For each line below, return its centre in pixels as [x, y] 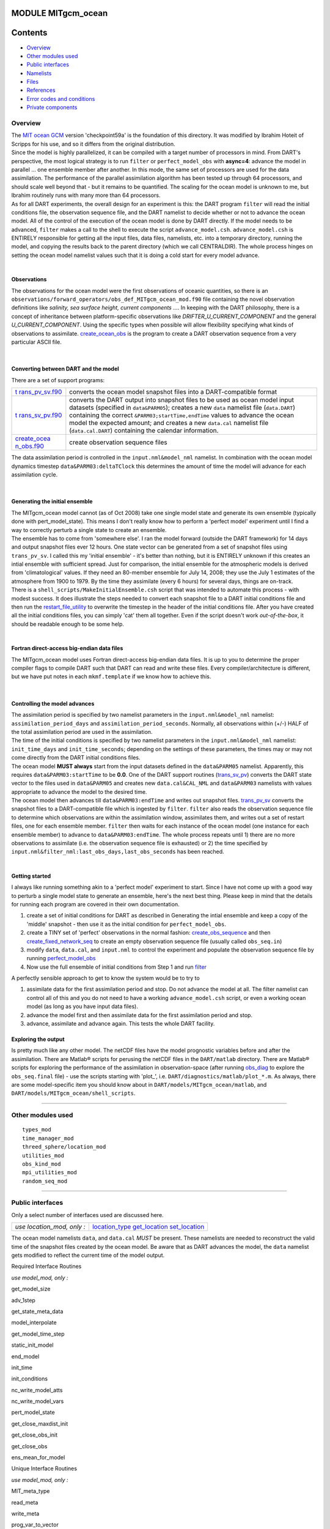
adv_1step [24, 1300]
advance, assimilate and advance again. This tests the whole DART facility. [121, 1024]
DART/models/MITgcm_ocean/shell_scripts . [73, 1093]
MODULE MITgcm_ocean [60, 13]
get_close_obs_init [35, 1435]
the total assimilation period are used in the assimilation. [82, 731]
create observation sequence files [118, 442]
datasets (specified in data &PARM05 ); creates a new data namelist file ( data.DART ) [182, 408]
